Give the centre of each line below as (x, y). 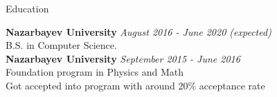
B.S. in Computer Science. (61, 45)
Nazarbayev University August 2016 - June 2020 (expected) (138, 31)
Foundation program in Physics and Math (95, 72)
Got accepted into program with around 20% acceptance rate (135, 85)
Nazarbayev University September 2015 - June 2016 (123, 58)
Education (27, 8)
